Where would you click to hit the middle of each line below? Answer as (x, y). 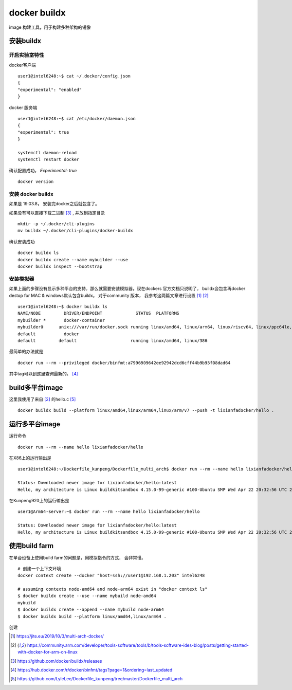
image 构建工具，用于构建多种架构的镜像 (50, 27)
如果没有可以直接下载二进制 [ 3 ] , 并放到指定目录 (57, 213)
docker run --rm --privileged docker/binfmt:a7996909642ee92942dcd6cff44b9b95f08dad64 (124, 363)
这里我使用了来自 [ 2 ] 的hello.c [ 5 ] (42, 399)
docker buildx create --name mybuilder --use (73, 260)
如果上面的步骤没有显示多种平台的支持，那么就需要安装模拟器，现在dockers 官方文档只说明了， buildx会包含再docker (127, 289)
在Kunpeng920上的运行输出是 (39, 501)
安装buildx (25, 41)
